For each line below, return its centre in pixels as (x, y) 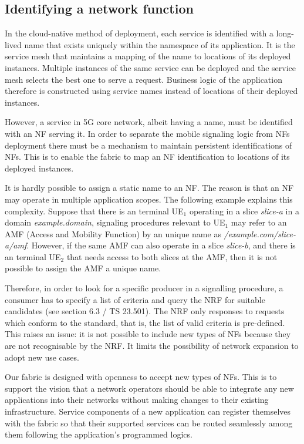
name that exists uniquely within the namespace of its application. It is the (160, 44)
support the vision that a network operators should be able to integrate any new (149, 388)
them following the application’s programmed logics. (99, 434)
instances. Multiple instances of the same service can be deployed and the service (151, 67)
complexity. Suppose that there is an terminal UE (94, 211)
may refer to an (259, 222)
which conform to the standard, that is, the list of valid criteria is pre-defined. (145, 322)
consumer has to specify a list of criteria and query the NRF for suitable (135, 299)
